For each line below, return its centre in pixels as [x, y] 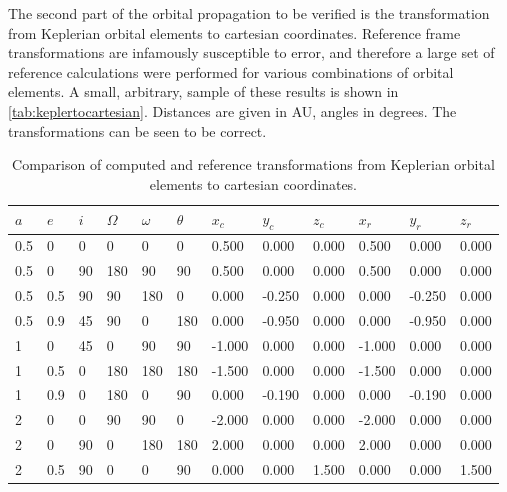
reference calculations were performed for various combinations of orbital [231, 71]
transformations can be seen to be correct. [137, 130]
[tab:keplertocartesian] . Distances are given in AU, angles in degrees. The [232, 110]
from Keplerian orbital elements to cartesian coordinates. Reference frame [234, 32]
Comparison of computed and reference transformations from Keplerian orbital [253, 164]
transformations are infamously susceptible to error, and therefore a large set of [251, 52]
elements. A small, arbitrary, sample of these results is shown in [203, 91]
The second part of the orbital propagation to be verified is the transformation [249, 13]
